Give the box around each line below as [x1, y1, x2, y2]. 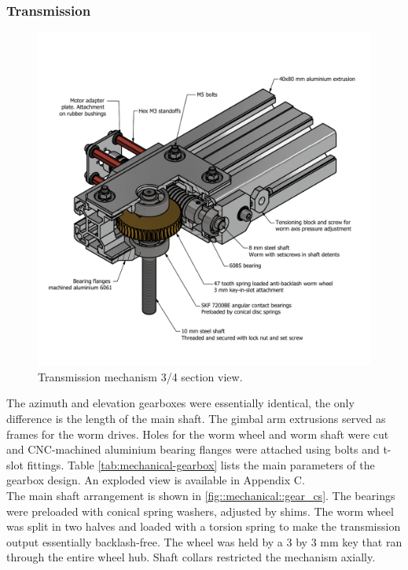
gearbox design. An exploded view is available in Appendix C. [6, 472, 305, 488]
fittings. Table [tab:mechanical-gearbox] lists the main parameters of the [27, 456, 375, 473]
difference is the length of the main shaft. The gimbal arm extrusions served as [6, 410, 386, 426]
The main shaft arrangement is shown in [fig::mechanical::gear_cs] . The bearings [6, 487, 395, 503]
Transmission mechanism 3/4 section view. [38, 368, 243, 384]
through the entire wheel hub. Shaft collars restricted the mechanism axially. [6, 549, 376, 565]
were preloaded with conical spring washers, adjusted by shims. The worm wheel [6, 502, 394, 519]
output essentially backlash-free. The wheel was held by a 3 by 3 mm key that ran [6, 533, 402, 550]
